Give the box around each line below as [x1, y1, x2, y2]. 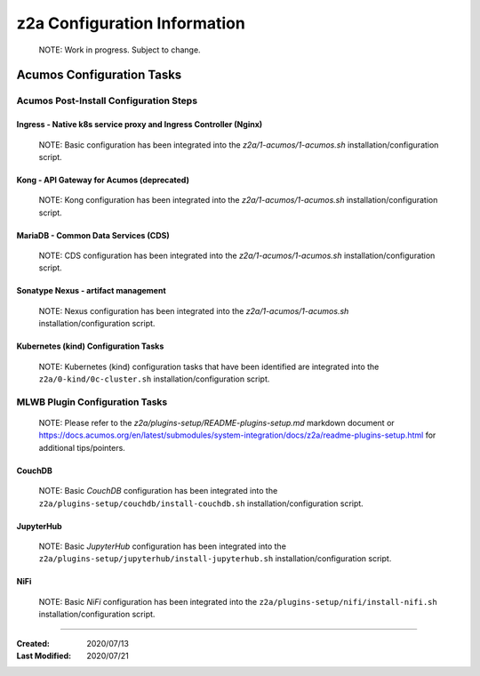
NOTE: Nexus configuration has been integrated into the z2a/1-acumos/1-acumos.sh [38, 305, 349, 316]
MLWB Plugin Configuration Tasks [16, 396, 168, 408]
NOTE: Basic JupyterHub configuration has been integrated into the [38, 541, 286, 551]
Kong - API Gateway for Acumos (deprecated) [16, 174, 190, 185]
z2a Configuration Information [16, 13, 246, 33]
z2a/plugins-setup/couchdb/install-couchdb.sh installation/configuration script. [38, 498, 364, 509]
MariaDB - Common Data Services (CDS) [16, 229, 170, 240]
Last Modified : [16, 650, 71, 661]
